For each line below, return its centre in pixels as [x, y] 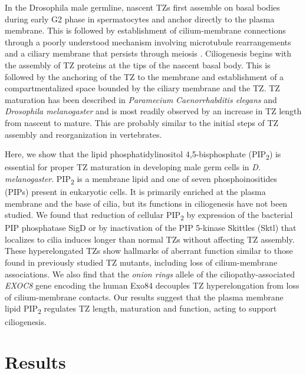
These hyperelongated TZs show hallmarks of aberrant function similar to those [149, 251]
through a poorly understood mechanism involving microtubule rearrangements [148, 42]
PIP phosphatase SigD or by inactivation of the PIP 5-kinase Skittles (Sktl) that [151, 228]
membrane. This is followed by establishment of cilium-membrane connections [145, 30]
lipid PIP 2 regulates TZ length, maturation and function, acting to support [141, 309]
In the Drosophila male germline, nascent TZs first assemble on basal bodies [142, 7]
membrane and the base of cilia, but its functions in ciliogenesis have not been [146, 203]
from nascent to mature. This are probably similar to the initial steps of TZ [142, 122]
